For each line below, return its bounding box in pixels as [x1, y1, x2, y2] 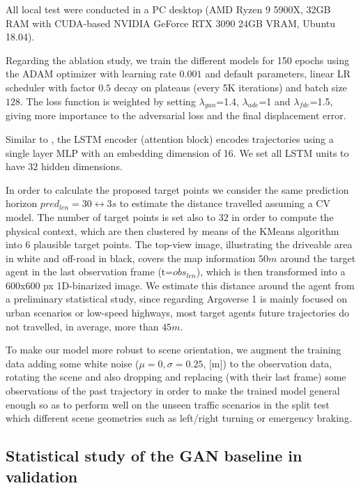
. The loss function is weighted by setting [20, 93, 196, 108]
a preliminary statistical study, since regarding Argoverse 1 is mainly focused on [6, 291, 347, 306]
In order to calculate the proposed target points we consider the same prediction [6, 182, 349, 197]
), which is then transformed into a [196, 264, 346, 279]
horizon [6, 196, 38, 211]
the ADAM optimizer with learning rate [6, 66, 176, 81]
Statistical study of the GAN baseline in [6, 445, 302, 466]
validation [6, 465, 78, 487]
